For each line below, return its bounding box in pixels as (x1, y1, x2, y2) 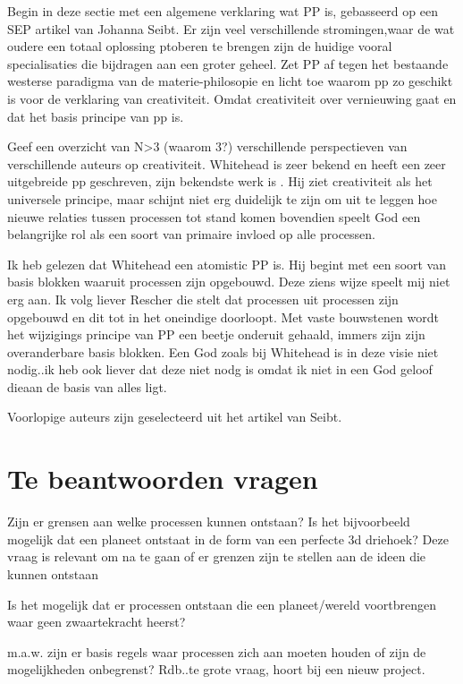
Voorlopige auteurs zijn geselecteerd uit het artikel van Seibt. (7, 407, 342, 426)
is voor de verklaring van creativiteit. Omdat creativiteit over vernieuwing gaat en (7, 89, 457, 107)
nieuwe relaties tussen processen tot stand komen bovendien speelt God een (7, 207, 421, 226)
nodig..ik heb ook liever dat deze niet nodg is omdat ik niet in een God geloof (7, 360, 433, 379)
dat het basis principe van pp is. (7, 107, 184, 125)
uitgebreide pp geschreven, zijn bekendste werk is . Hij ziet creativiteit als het (7, 172, 433, 191)
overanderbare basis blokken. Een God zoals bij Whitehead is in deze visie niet (7, 342, 439, 361)
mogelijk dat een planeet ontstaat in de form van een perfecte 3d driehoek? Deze (7, 529, 449, 548)
